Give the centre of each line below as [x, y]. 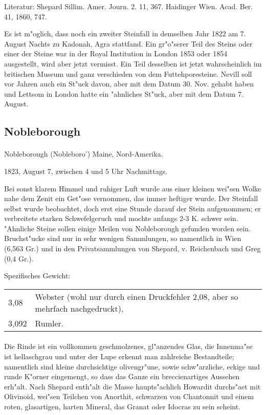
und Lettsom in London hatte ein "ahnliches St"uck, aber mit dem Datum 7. [124, 93]
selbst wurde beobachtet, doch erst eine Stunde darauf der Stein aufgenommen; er [132, 208]
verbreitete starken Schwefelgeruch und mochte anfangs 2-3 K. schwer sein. [121, 218]
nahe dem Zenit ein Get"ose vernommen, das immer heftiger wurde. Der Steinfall [131, 198]
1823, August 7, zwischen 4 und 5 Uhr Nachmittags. [86, 171]
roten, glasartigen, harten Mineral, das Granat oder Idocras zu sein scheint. [122, 406]
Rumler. [49, 323]
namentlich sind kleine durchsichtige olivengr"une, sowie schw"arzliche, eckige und [132, 366]
